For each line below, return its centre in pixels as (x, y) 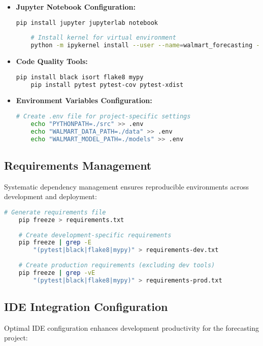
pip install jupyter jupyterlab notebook (87, 23)
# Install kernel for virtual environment (103, 38)
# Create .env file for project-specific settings (103, 117)
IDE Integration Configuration (86, 307)
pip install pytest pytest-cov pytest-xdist (107, 85)
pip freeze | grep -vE (57, 273)
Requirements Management (78, 165)
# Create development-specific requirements (95, 235)
